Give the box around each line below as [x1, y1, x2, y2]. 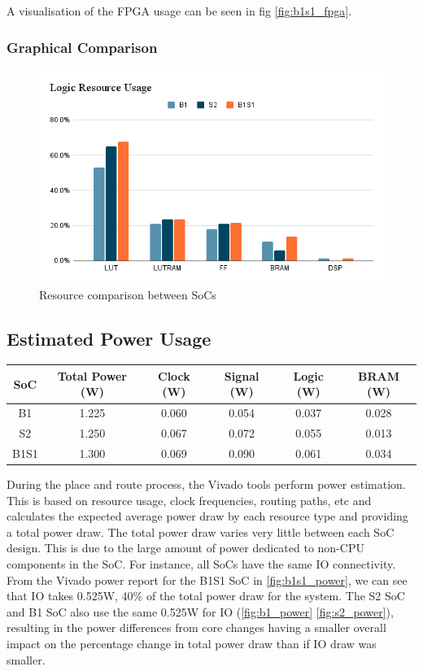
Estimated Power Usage [7, 325, 211, 351]
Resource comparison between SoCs [39, 285, 216, 303]
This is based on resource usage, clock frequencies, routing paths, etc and [7, 491, 372, 508]
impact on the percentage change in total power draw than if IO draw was [7, 635, 377, 652]
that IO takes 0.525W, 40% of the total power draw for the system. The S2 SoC [7, 587, 405, 604]
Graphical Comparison [7, 37, 158, 57]
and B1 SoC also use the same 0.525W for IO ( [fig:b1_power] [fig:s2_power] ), [7, 603, 394, 620]
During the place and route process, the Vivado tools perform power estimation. [7, 476, 406, 493]
